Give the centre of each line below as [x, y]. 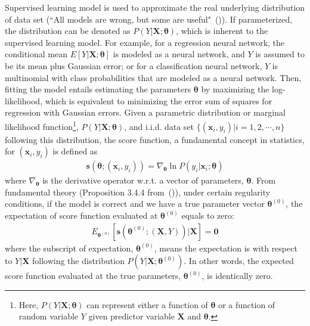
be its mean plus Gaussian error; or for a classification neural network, [134, 65]
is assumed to [280, 54]
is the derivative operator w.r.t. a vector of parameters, [143, 180]
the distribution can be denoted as [68, 31]
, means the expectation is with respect [226, 248]
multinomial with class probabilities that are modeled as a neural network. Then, [153, 77]
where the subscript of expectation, [69, 248]
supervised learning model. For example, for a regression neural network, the [145, 42]
